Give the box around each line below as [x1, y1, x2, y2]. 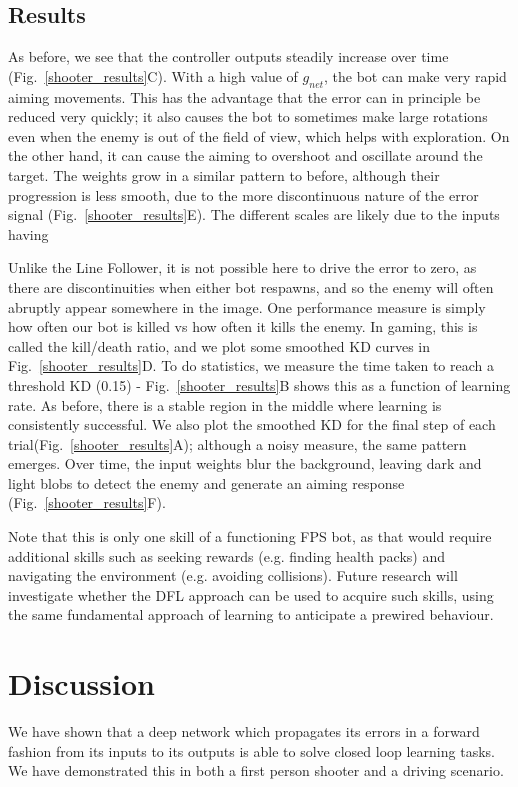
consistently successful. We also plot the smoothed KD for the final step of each [8, 414, 496, 435]
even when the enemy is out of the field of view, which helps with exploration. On [8, 125, 510, 146]
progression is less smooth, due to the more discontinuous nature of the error [8, 184, 479, 205]
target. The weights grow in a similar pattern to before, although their [8, 164, 440, 185]
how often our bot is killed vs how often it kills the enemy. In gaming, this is [8, 316, 478, 337]
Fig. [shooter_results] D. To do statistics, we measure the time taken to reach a [8, 355, 494, 376]
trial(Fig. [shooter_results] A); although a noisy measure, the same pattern [8, 433, 467, 454]
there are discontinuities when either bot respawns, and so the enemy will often [8, 276, 494, 297]
